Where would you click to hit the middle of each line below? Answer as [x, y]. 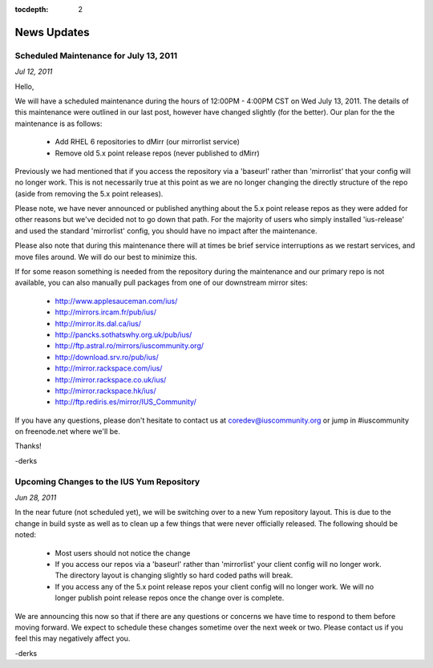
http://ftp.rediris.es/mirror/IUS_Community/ [125, 402]
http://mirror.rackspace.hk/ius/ [105, 391]
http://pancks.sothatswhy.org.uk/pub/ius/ [123, 334]
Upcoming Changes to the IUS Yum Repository [107, 481]
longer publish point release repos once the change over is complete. [170, 598]
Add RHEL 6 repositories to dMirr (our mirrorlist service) [148, 142]
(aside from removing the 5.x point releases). [89, 193]
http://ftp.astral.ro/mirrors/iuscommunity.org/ [129, 346]
